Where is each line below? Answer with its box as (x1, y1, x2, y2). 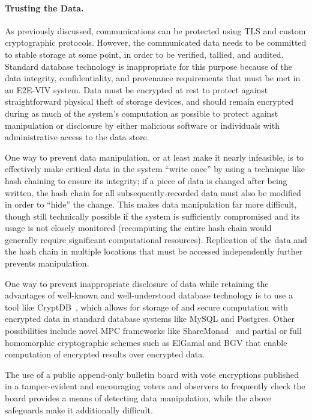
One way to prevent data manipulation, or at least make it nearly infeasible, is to (5, 150, 304, 163)
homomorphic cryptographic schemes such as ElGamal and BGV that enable (5, 336, 287, 348)
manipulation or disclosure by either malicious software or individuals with (5, 119, 280, 131)
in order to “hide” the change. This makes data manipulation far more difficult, (5, 198, 297, 211)
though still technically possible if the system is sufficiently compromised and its (5, 209, 300, 222)
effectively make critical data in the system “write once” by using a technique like (5, 162, 305, 175)
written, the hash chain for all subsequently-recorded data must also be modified (5, 186, 301, 199)
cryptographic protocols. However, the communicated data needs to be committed (5, 36, 307, 49)
